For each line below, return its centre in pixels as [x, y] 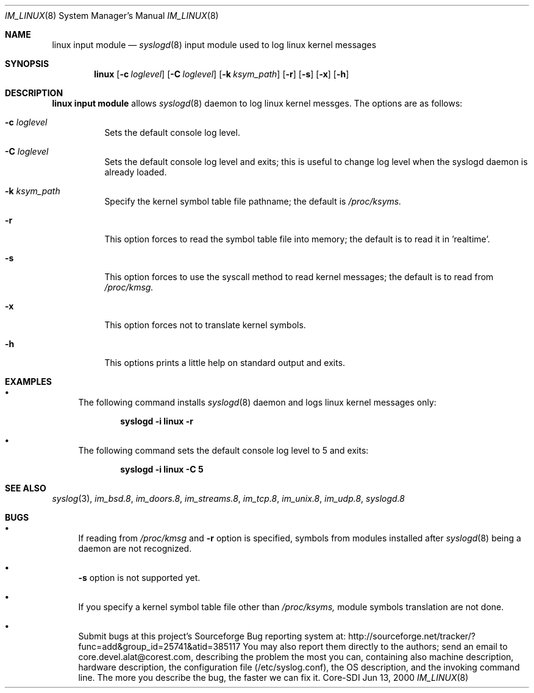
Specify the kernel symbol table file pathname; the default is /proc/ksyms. [253, 201]
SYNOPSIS [27, 64]
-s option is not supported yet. [139, 578]
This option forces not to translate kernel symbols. [205, 325]
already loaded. [136, 172]
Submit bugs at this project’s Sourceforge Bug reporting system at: [212, 636]
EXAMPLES [28, 382]
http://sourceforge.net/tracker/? [412, 636]
